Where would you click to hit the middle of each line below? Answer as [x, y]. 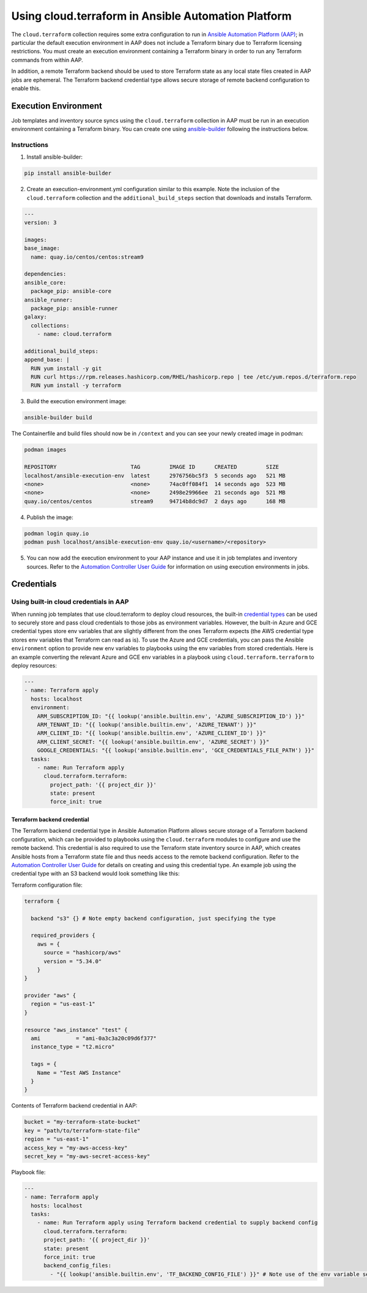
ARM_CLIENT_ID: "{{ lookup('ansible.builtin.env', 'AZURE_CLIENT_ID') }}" [151, 733]
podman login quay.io [57, 533]
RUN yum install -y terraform [76, 385]
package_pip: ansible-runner [75, 308]
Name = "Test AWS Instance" [79, 1073]
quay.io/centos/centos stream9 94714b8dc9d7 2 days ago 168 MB [155, 501]
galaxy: [35, 317]
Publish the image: [50, 517]
